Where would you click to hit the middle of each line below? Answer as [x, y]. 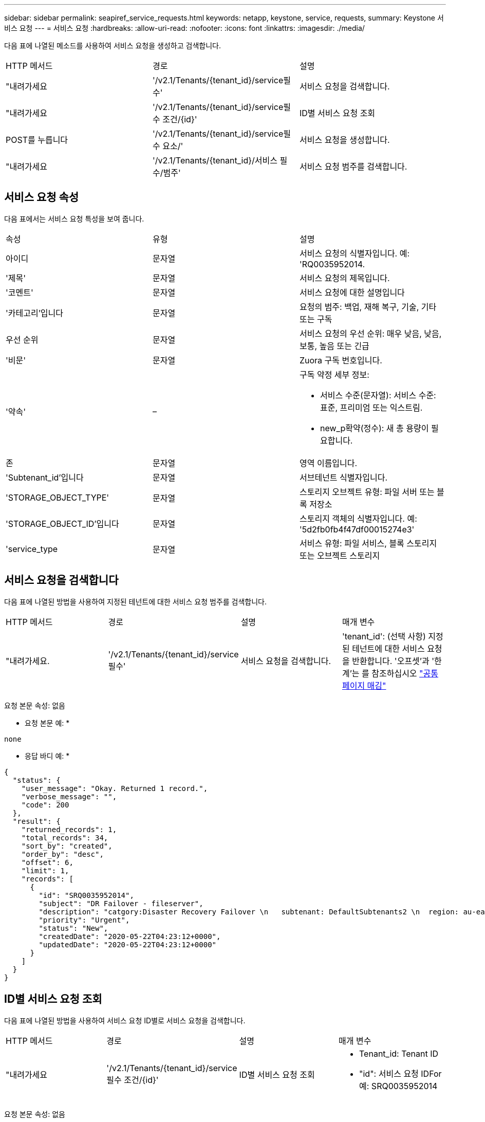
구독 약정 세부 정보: [334, 374]
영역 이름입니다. [328, 463]
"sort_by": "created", [67, 846]
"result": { [36, 821]
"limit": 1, [45, 870]
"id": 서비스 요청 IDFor [400, 1073]
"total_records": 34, [65, 838]
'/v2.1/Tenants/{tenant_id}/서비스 [215, 160]
